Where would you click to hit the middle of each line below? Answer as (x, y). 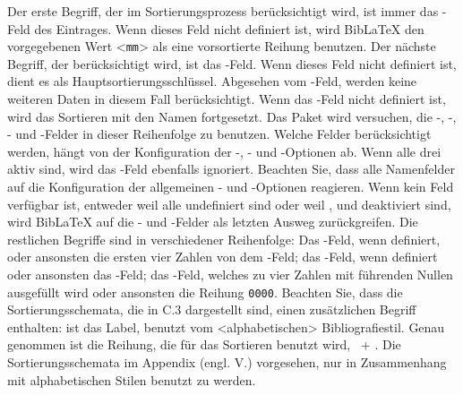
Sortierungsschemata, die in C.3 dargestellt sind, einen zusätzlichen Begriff (212, 309)
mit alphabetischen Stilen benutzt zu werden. (132, 379)
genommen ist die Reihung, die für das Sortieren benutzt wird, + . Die (204, 344)
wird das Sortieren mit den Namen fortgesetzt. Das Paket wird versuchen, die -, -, (232, 116)
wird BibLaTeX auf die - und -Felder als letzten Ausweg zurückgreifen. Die (213, 222)
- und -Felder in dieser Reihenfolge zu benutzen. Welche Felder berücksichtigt (219, 134)
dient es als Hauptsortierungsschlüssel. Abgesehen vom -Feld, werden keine (212, 81)
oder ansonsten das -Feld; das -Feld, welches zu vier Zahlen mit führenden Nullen (230, 274)
